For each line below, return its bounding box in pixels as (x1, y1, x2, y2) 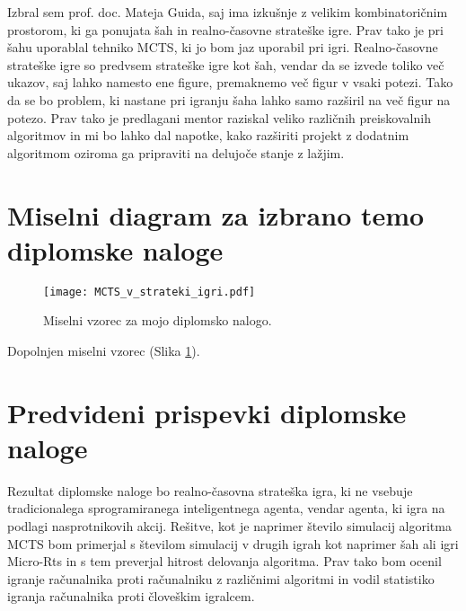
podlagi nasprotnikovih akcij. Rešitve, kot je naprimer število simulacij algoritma (7, 517, 452, 535)
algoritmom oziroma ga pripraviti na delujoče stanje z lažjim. (7, 143, 345, 162)
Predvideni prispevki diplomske (7, 394, 407, 430)
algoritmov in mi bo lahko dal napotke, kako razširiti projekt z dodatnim (7, 126, 409, 145)
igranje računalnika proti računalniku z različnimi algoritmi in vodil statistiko (7, 569, 435, 588)
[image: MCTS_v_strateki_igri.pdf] (43, 285, 256, 298)
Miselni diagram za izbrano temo (7, 196, 425, 233)
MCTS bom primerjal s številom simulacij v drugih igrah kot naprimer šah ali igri (7, 534, 459, 553)
